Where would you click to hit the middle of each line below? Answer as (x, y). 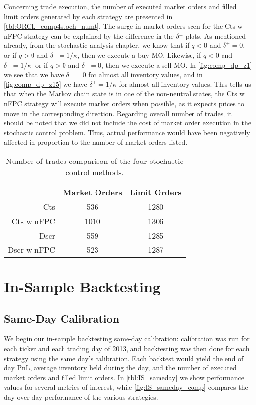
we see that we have (34, 74)
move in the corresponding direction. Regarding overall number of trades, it (118, 113)
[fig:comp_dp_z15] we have (46, 84)
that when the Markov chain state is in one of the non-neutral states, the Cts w (124, 94)
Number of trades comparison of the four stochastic (95, 161)
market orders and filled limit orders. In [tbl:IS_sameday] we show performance (124, 377)
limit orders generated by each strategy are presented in (88, 16)
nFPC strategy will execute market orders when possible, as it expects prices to (124, 103)
